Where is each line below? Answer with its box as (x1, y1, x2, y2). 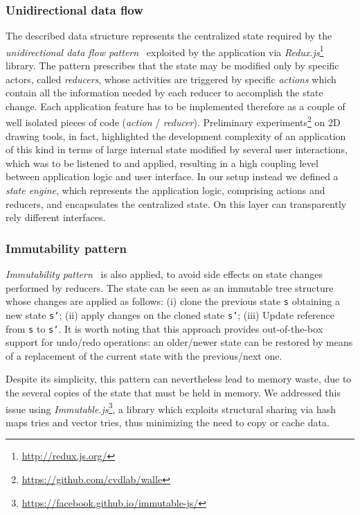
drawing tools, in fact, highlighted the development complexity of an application (6, 128, 346, 143)
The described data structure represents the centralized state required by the (6, 28, 332, 43)
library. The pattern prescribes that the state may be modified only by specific (6, 58, 339, 73)
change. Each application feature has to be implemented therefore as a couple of (6, 98, 345, 113)
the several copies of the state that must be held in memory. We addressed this (6, 385, 341, 399)
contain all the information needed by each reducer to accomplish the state (6, 85, 323, 100)
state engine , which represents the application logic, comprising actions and (6, 183, 325, 198)
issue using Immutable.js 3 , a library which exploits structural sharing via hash (6, 399, 336, 416)
